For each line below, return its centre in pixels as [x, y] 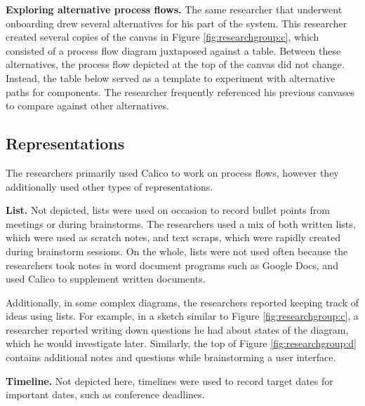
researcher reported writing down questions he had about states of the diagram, [177, 329]
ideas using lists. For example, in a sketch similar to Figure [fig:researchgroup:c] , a [182, 316]
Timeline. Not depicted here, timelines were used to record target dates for [170, 380]
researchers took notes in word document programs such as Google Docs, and [172, 265]
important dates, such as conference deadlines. [105, 394]
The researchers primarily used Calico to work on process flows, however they [172, 172]
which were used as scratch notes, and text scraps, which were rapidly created [173, 237]
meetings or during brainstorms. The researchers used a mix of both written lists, [181, 223]
